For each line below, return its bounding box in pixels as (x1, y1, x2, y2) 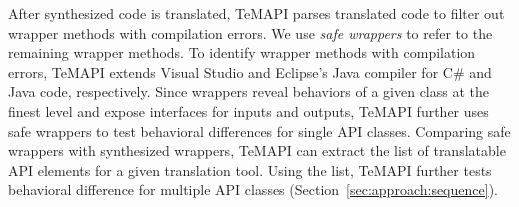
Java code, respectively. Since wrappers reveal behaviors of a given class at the (8, 81, 490, 102)
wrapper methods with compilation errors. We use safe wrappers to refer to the (8, 22, 493, 43)
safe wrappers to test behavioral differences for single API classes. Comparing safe (8, 120, 511, 141)
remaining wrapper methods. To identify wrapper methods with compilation (8, 42, 476, 63)
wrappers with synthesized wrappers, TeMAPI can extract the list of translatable (8, 140, 506, 161)
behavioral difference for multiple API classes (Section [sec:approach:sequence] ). (8, 179, 498, 200)
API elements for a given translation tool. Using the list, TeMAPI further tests (8, 159, 492, 180)
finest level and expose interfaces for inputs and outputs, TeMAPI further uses (8, 100, 489, 121)
